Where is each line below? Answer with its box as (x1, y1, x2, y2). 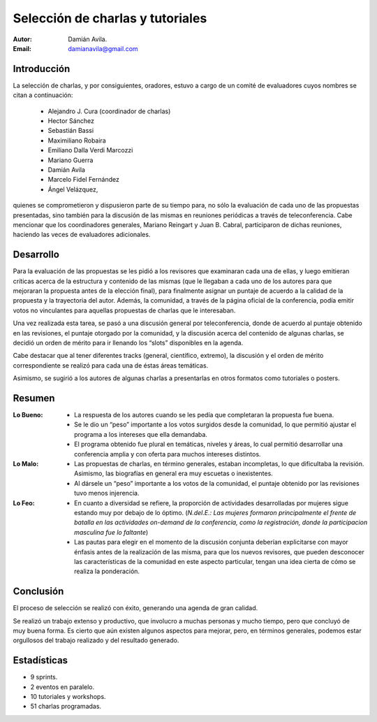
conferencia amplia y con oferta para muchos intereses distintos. (74, 449, 261, 458)
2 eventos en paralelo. (30, 682, 95, 691)
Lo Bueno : (13, 411, 43, 419)
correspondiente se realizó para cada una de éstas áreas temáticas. (13, 361, 209, 370)
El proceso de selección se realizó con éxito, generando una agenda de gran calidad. (13, 604, 258, 612)
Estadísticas (13, 654, 68, 667)
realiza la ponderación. (74, 567, 140, 576)
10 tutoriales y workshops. (30, 693, 106, 701)
